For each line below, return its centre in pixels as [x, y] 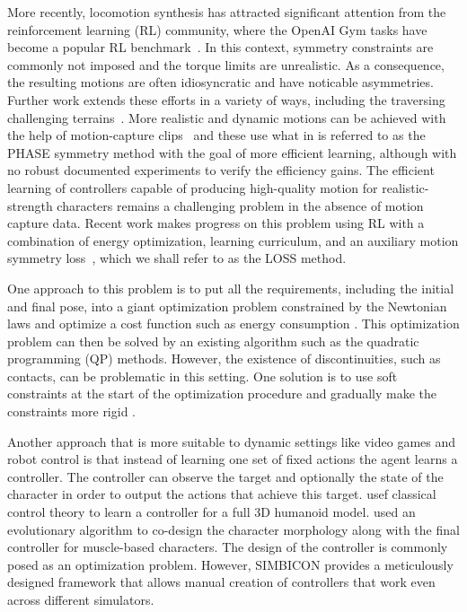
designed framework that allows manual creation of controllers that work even [221, 582]
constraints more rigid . [72, 411]
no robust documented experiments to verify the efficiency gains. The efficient [221, 170]
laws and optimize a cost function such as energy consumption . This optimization [233, 323]
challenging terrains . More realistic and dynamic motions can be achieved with [227, 117]
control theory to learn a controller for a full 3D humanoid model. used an [211, 512]
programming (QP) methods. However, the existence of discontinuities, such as [224, 358]
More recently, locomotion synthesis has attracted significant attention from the [227, 12]
